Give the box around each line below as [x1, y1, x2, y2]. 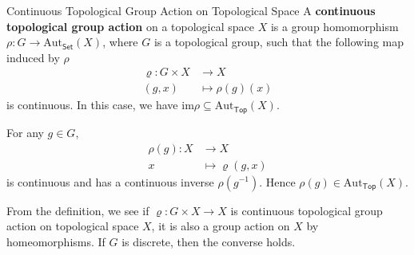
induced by [6, 49, 60, 65]
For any [6, 124, 44, 140]
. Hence [259, 173, 296, 190]
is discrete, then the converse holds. [121, 233, 296, 249]
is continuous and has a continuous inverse [6, 173, 214, 190]
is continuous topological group [230, 202, 383, 218]
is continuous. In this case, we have [6, 96, 178, 113]
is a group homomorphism [270, 18, 399, 34]
